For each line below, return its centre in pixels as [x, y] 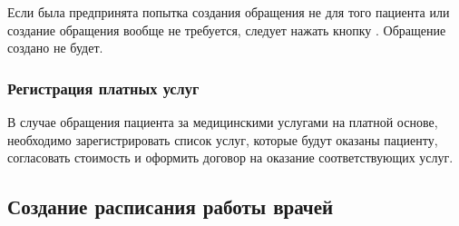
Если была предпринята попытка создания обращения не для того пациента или [229, 12]
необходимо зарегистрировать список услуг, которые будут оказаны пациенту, [223, 139]
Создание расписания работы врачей [171, 206]
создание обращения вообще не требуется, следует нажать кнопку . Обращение [227, 29]
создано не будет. [55, 48]
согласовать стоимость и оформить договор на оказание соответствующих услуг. [230, 157]
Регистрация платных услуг [103, 88]
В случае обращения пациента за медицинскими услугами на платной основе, [223, 122]
